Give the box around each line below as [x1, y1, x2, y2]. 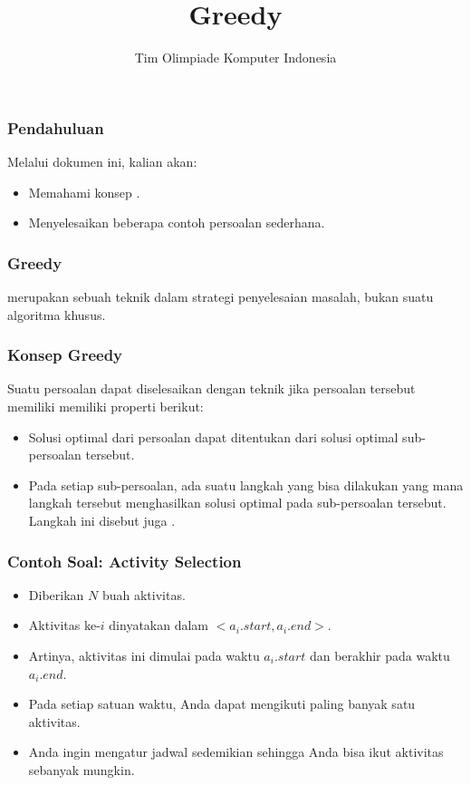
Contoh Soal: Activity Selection [7, 549, 242, 572]
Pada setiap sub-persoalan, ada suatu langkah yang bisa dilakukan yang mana [28, 475, 464, 494]
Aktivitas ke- [28, 615, 101, 635]
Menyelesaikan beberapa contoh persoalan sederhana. [28, 213, 325, 232]
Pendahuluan [7, 116, 104, 139]
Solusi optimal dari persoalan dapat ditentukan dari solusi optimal [28, 427, 399, 446]
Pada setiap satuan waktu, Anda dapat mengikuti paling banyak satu [28, 694, 416, 713]
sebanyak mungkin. [28, 760, 135, 779]
